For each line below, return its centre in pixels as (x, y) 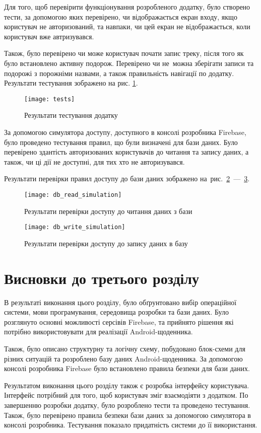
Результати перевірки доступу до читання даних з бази (108, 211)
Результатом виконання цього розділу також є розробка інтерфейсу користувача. (127, 385)
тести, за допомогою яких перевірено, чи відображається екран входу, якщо (121, 16)
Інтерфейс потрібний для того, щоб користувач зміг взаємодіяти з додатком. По (126, 395)
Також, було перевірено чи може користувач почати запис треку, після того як (124, 53)
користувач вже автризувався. (49, 36)
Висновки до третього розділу (102, 278)
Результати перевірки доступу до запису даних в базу (106, 243)
